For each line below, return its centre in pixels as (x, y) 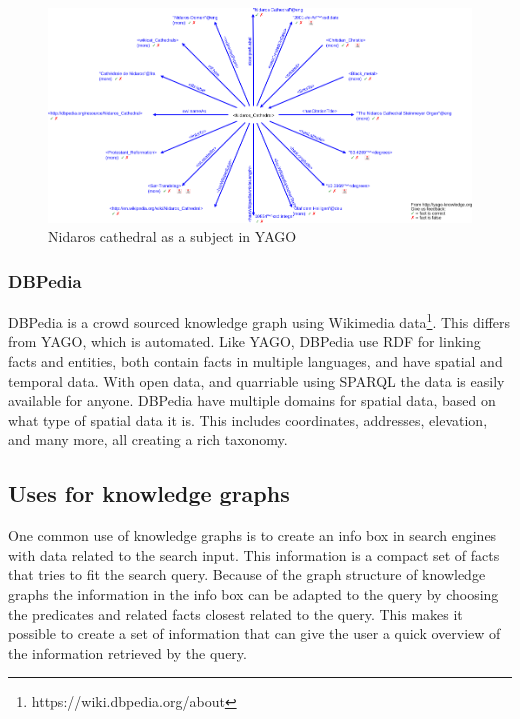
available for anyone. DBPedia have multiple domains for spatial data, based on (252, 400)
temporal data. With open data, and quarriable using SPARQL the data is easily (256, 380)
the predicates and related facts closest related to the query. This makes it (235, 613)
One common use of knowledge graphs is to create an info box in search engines (252, 535)
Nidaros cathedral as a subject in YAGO (172, 236)
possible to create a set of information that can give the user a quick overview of (254, 633)
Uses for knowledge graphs (149, 493)
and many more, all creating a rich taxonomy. (148, 439)
